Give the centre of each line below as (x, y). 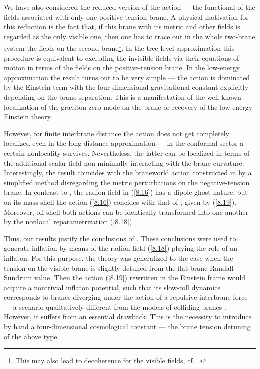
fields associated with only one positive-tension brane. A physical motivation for (126, 16)
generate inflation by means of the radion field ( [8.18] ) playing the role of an (121, 248)
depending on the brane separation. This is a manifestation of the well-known (123, 97)
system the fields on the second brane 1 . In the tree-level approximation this (119, 47)
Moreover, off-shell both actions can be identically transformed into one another (126, 212)
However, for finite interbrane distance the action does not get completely (117, 133)
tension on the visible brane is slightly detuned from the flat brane (106, 268)
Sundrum (18, 278)
